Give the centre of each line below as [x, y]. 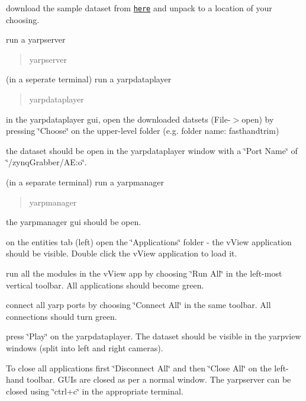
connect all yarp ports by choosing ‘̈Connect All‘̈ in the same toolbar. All [138, 305]
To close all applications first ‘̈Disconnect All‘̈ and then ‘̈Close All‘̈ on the [139, 368]
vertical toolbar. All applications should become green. [105, 285]
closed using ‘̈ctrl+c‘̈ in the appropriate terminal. [95, 391]
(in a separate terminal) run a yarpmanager [85, 182]
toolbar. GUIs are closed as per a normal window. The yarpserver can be [159, 379]
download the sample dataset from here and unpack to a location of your [139, 8]
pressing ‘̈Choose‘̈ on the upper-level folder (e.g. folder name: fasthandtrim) [143, 131]
